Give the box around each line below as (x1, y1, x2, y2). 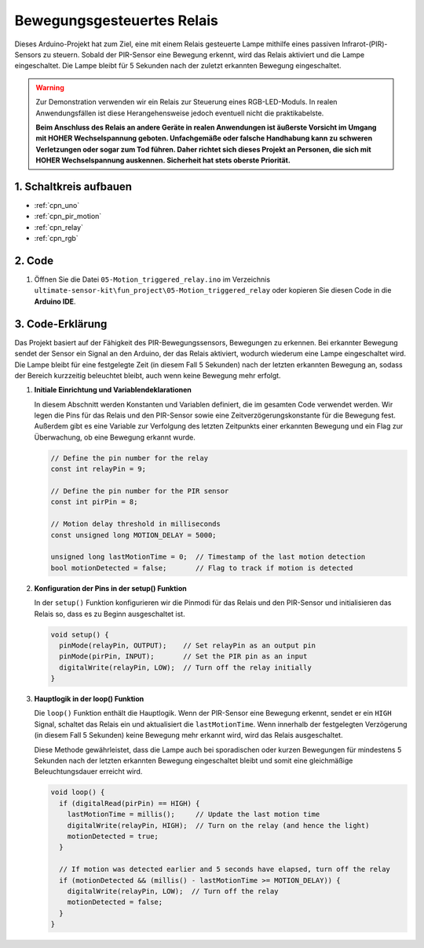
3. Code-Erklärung (14, 317, 108, 330)
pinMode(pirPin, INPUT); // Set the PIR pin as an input (59, 652, 308, 661)
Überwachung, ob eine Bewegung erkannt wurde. (34, 432, 196, 442)
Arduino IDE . (34, 297, 76, 306)
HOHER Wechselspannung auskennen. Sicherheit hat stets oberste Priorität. (35, 155, 291, 165)
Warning (35, 82, 64, 92)
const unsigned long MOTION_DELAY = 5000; (50, 531, 217, 539)
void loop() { (50, 788, 105, 797)
